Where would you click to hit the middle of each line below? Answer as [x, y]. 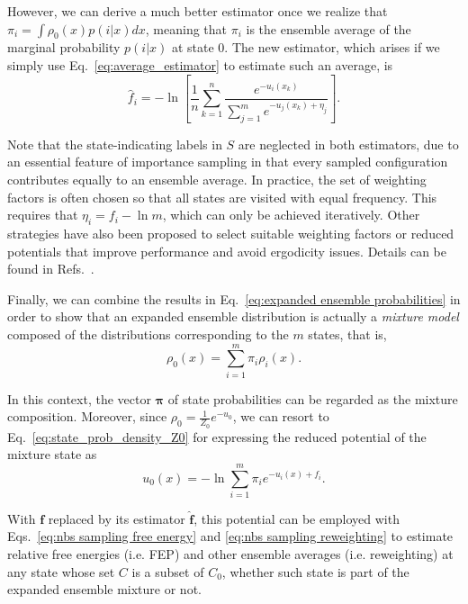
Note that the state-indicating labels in [115, 144]
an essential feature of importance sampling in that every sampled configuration [228, 162]
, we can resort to [281, 416]
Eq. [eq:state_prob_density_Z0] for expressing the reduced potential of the [217, 436]
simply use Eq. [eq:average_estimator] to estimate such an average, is [200, 64]
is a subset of [168, 571]
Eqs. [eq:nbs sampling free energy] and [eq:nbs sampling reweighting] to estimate [230, 536]
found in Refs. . [51, 269]
